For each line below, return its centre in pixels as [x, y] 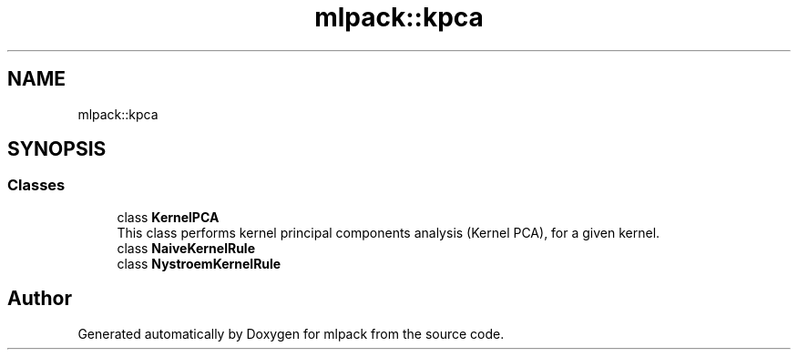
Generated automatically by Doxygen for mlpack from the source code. [291, 333]
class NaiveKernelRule [186, 248]
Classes [36, 185]
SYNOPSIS [57, 149]
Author [40, 299]
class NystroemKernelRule [199, 263]
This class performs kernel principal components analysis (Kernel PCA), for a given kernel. [389, 232]
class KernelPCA [168, 217]
